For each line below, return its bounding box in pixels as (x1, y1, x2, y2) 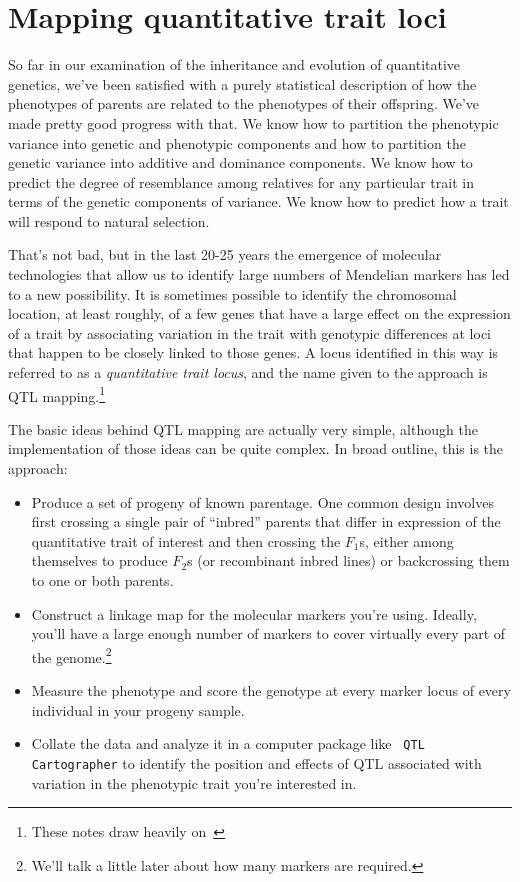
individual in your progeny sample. (31, 699, 245, 720)
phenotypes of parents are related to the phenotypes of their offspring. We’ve (8, 93, 480, 114)
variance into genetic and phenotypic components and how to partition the (8, 132, 466, 153)
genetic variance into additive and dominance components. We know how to (8, 152, 473, 173)
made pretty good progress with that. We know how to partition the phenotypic (8, 112, 499, 133)
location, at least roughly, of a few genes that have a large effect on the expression (8, 303, 511, 324)
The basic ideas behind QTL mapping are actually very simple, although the (8, 418, 478, 439)
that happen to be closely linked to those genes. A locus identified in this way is (8, 342, 499, 363)
